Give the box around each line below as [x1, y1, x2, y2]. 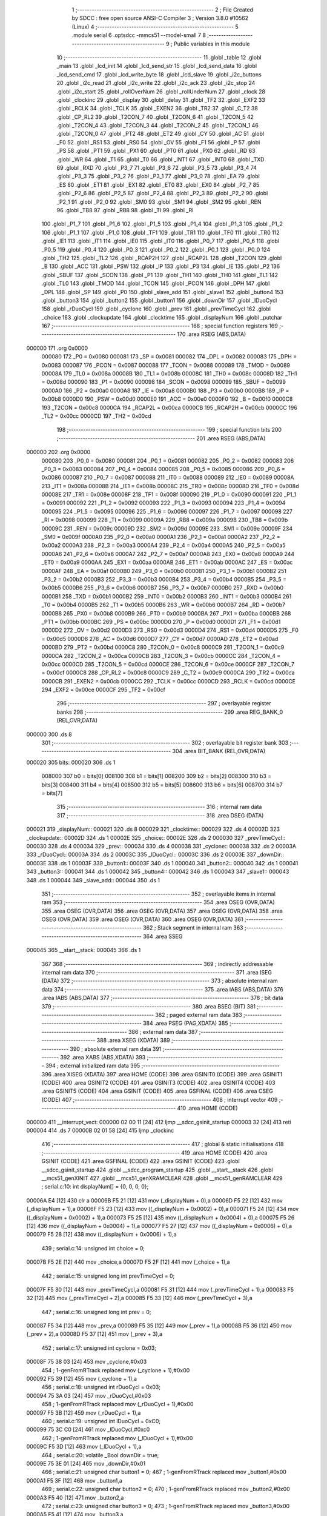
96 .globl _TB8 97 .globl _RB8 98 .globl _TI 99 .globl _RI [56, 206, 194, 213]
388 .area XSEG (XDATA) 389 [96, 1037, 171, 1044]
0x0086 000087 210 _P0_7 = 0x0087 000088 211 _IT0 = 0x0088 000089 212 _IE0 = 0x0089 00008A [41, 474, 294, 481]
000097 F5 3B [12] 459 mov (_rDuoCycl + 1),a [26, 1409, 141, 1416]
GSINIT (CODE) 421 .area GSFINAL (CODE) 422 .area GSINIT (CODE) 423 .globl [41, 1158, 240, 1165]
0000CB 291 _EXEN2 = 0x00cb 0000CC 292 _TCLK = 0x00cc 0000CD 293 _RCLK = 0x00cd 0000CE [41, 677, 296, 685]
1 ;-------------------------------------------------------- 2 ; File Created [71, 6, 254, 13]
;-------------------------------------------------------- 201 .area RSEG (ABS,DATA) [56, 434, 266, 442]
